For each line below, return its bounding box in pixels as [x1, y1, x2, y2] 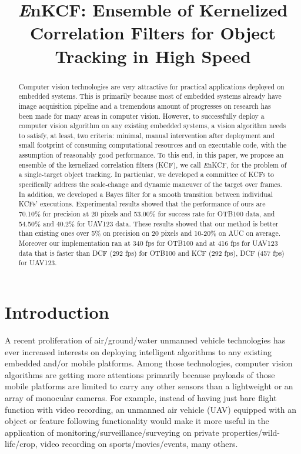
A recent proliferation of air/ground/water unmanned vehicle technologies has [5, 333, 286, 346]
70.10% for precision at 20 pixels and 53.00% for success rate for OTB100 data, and [18, 209, 275, 219]
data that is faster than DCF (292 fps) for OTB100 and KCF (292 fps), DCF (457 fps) [18, 248, 285, 258]
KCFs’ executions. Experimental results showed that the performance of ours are [18, 199, 266, 209]
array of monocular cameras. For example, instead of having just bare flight [5, 391, 277, 403]
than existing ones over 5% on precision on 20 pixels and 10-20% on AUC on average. [18, 228, 281, 238]
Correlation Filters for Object [30, 21, 276, 45]
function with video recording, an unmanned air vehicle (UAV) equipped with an [5, 403, 297, 415]
